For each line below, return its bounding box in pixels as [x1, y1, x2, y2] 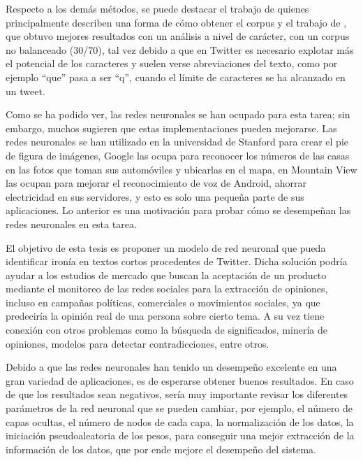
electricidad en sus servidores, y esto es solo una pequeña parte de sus [6, 189, 304, 204]
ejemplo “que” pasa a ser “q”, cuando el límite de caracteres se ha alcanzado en [6, 69, 346, 84]
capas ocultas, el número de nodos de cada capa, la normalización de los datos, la [6, 414, 354, 429]
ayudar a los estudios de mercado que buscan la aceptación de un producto [6, 267, 327, 282]
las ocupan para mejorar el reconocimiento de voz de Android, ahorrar [6, 176, 306, 190]
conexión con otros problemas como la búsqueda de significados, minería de [6, 322, 327, 337]
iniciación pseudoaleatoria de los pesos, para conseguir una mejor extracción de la [6, 428, 355, 443]
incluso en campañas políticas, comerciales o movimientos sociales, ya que [6, 295, 320, 309]
